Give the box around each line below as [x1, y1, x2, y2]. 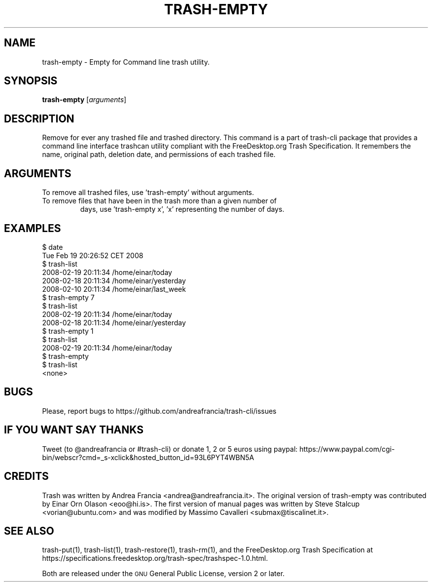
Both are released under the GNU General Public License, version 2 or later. [42, 569, 285, 578]
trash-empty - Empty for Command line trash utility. [42, 57, 210, 66]
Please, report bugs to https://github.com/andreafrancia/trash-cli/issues [42, 406, 277, 415]
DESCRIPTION [4, 112, 74, 125]
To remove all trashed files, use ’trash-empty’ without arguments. [42, 188, 254, 197]
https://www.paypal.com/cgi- [299, 444, 395, 453]
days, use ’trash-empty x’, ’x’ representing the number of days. [80, 205, 285, 214]
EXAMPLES [4, 222, 61, 234]
